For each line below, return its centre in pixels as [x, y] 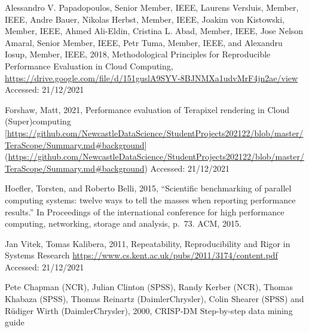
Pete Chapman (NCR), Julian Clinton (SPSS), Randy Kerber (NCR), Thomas [149, 287]
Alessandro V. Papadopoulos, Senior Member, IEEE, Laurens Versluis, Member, [152, 7]
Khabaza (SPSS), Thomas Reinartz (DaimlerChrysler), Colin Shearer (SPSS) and [154, 299]
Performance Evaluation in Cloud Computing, [89, 66]
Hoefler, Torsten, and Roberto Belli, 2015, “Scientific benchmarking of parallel [148, 188]
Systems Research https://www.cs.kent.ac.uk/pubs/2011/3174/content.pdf [141, 255]
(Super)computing [38, 121]
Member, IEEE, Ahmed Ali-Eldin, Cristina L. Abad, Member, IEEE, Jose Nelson [154, 31]
